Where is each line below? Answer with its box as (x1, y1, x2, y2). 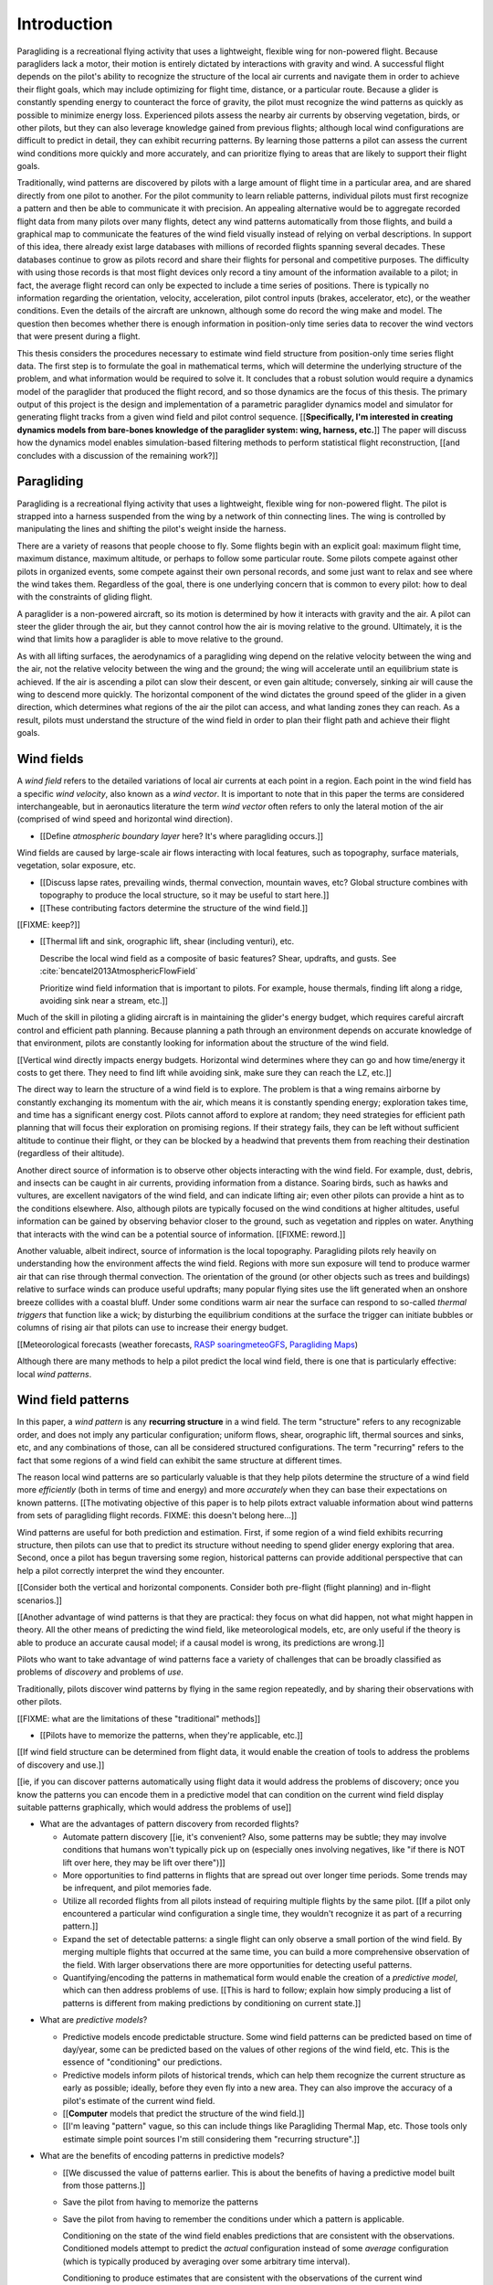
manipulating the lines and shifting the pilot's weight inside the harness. (16, 524, 287, 535)
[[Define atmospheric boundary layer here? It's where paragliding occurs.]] (39, 830, 324, 841)
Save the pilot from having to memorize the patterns (62, 2196, 259, 2207)
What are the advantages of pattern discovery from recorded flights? (39, 1819, 299, 1830)
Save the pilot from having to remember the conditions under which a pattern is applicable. (62, 2213, 405, 2225)
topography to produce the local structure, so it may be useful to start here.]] (39, 889, 330, 900)
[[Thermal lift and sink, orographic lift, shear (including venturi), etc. (39, 936, 295, 947)
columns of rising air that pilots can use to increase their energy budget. (16, 1322, 288, 1334)
